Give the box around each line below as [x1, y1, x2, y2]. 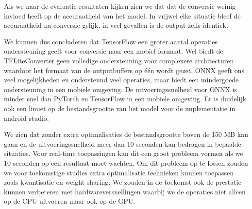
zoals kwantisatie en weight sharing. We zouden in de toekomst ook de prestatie [4, 177, 241, 187]
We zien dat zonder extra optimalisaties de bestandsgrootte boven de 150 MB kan [4, 129, 249, 139]
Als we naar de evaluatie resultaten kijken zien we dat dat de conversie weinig [4, 1, 236, 11]
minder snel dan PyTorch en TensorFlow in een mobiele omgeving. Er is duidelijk [4, 94, 247, 104]
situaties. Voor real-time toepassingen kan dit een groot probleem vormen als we [4, 148, 243, 158]
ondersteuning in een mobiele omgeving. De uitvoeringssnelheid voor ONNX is [4, 84, 237, 94]
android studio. [4, 113, 49, 123]
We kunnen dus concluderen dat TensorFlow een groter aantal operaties [4, 36, 218, 46]
